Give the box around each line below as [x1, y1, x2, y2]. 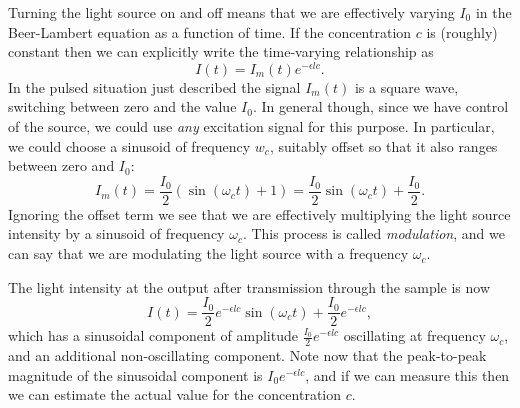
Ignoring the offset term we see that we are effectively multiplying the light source [8, 203, 511, 224]
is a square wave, [354, 76, 459, 97]
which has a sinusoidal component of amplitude [8, 325, 298, 346]
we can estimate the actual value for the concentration [8, 384, 342, 405]
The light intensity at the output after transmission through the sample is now [8, 276, 491, 297]
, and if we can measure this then [305, 364, 510, 385]
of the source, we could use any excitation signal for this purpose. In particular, [8, 116, 495, 137]
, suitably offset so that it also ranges [269, 135, 498, 156]
